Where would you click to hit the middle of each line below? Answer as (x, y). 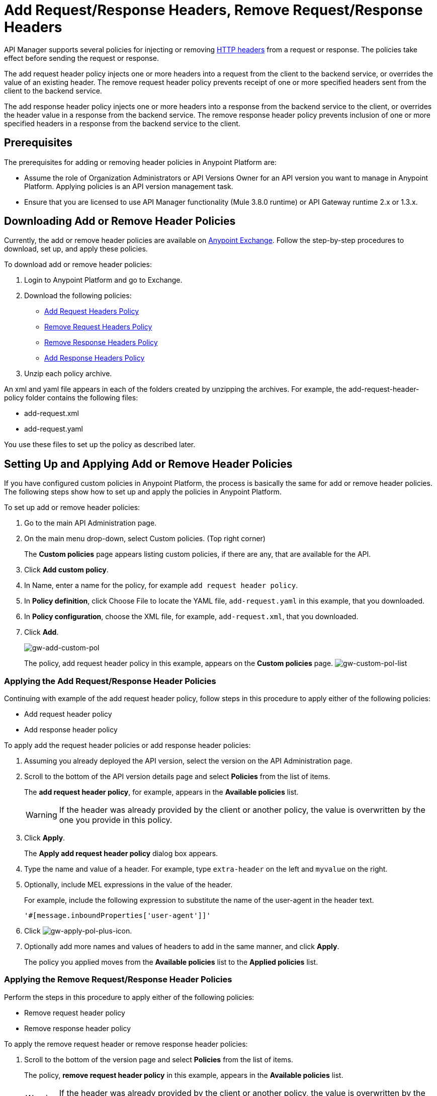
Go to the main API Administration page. (91, 523)
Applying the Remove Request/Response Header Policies (118, 980)
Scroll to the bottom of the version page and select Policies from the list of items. (159, 1059)
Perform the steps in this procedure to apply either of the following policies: (129, 997)
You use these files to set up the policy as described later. (100, 445)
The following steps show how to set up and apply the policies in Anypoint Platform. (143, 492)
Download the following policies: (78, 296)
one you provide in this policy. (116, 820)
